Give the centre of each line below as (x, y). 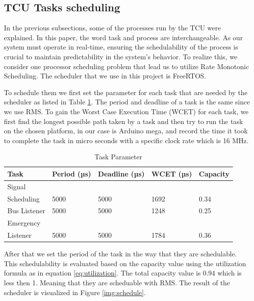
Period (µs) (72, 173)
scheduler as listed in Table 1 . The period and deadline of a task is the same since (127, 102)
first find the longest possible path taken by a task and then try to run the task (124, 121)
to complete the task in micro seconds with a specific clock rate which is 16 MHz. (126, 140)
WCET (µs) (172, 173)
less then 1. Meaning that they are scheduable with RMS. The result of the (117, 283)
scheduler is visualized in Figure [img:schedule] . (75, 292)
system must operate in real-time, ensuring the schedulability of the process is (121, 47)
